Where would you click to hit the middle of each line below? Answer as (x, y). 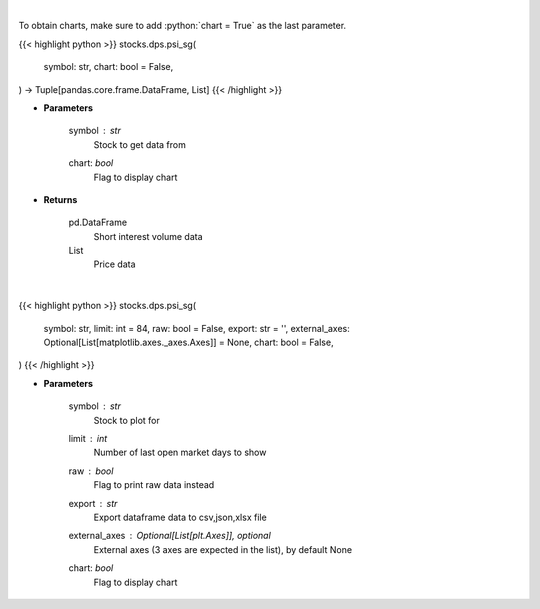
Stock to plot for (126, 420)
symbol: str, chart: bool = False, (108, 67)
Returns (60, 199)
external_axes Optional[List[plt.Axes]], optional (170, 536)
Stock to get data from (140, 144)
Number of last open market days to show (180, 452)
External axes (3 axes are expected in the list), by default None (223, 549)
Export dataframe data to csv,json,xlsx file (180, 517)
